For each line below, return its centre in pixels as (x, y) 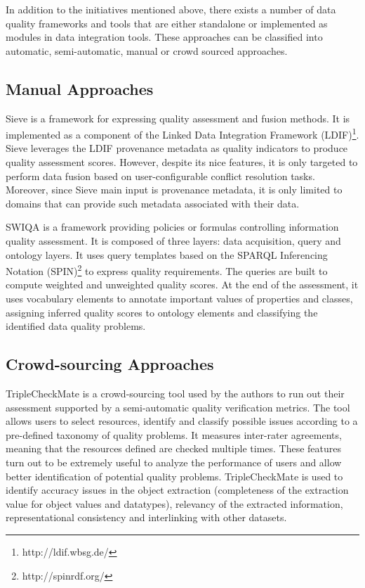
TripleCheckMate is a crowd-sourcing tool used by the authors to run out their (175, 393)
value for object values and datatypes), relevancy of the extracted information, (174, 503)
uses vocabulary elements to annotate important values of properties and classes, (179, 299)
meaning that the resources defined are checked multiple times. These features (174, 448)
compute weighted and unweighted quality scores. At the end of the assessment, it (182, 285)
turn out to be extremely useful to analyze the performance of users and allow (174, 462)
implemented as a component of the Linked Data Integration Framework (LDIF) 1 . (182, 133)
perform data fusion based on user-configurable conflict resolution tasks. (160, 175)
